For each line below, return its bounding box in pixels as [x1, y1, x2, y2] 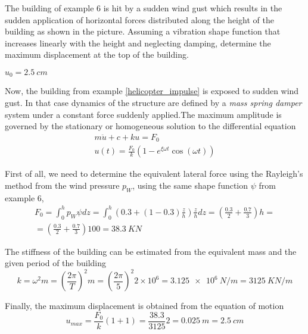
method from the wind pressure [5, 179, 120, 191]
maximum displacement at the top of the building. [5, 48, 189, 61]
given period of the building [5, 257, 107, 269]
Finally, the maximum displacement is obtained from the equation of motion [5, 299, 284, 312]
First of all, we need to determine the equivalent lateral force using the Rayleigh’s [5, 167, 303, 180]
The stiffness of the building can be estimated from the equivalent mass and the [5, 245, 297, 257]
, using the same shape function [132, 179, 248, 191]
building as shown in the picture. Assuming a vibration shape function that [5, 25, 281, 38]
